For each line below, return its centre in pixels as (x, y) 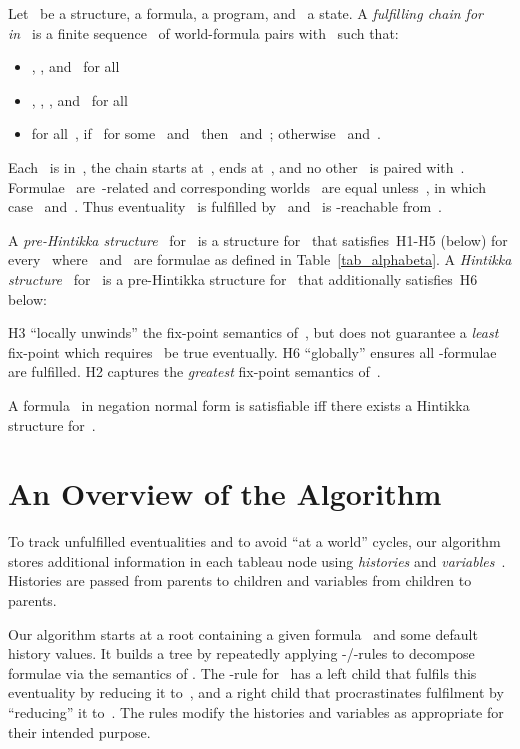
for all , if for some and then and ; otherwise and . (206, 133)
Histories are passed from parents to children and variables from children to (240, 580)
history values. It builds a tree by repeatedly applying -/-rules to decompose (241, 653)
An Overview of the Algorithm (225, 493)
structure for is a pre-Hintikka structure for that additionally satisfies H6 (243, 278)
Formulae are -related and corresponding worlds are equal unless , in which (247, 186)
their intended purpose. (79, 731)
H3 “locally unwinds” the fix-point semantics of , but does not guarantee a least (253, 332)
